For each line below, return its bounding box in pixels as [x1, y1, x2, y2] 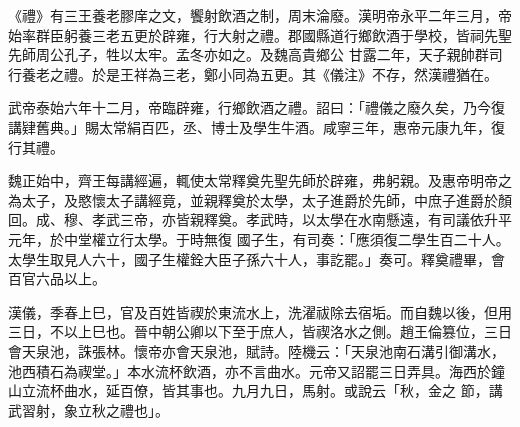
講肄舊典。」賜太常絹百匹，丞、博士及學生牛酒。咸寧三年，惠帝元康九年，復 [8, 116, 505, 137]
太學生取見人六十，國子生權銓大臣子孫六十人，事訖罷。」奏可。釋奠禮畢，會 [8, 248, 505, 269]
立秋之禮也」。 [77, 399, 169, 420]
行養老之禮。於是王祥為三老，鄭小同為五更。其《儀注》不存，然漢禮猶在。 [8, 63, 498, 84]
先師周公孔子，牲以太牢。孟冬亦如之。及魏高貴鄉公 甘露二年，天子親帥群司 [8, 44, 503, 65]
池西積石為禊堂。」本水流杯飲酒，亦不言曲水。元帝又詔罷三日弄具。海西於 [8, 360, 491, 381]
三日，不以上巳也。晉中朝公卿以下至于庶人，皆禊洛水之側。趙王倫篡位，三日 [8, 321, 512, 342]
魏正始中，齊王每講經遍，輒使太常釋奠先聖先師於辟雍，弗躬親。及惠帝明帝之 [8, 170, 512, 191]
